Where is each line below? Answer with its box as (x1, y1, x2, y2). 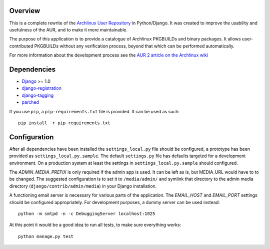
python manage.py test (18, 234, 74, 239)
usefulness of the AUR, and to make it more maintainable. (9, 26, 127, 32)
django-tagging (21, 92, 54, 98)
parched (21, 99, 39, 105)
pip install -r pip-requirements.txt (18, 120, 111, 126)
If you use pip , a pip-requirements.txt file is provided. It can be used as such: (9, 108, 180, 114)
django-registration (21, 85, 62, 91)
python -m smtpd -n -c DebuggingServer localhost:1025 (18, 211, 155, 217)
